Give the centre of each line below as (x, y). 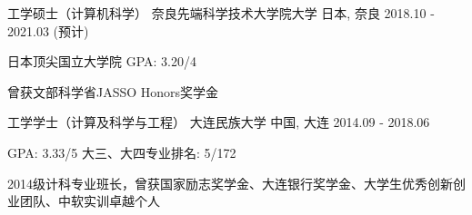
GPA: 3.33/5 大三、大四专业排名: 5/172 (122, 152)
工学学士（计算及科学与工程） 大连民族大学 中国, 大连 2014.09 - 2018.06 (219, 122)
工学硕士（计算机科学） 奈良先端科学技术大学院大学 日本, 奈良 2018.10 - (221, 13)
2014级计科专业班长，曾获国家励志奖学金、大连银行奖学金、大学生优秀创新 (230, 183)
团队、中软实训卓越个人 (90, 201)
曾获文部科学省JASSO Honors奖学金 (113, 91)
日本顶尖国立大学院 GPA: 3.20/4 (102, 61)
